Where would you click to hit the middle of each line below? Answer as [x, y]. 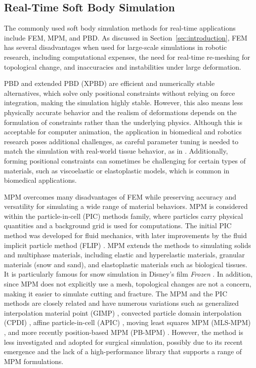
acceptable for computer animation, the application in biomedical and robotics [123, 132]
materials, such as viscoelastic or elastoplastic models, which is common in [117, 170]
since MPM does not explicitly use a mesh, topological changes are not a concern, [128, 284]
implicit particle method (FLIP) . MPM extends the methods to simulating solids [128, 245]
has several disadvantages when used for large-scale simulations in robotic [115, 47]
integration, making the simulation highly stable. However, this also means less [124, 102]
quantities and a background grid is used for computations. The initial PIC [118, 225]
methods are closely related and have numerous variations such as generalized [122, 303]
